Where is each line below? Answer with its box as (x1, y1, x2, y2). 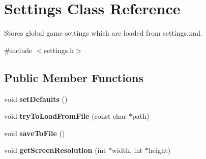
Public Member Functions (4, 69, 143, 85)
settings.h (44, 44, 74, 55)
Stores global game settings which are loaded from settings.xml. (4, 28, 202, 38)
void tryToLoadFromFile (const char (4, 111, 127, 121)
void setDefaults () (4, 93, 68, 104)
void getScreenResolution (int (4, 145, 106, 155)
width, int (111, 145, 143, 155)
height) (148, 145, 171, 155)
